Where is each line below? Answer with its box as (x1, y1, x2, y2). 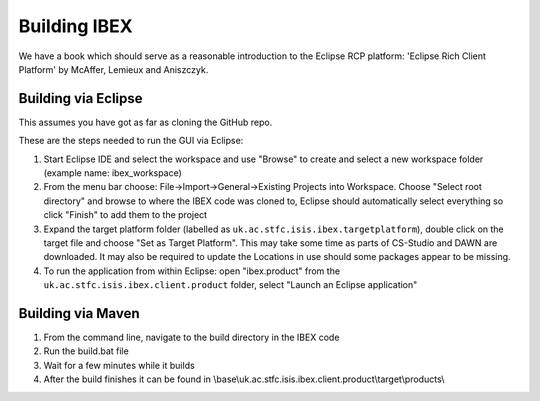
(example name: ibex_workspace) (43, 167, 182, 179)
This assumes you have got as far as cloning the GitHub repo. (18, 116, 273, 128)
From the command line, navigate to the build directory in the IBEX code (43, 331, 340, 344)
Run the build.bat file (43, 345, 129, 357)
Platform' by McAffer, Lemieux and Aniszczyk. (18, 63, 209, 75)
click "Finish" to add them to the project (43, 209, 208, 221)
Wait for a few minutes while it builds (43, 359, 195, 371)
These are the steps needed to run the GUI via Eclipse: (18, 135, 244, 147)
